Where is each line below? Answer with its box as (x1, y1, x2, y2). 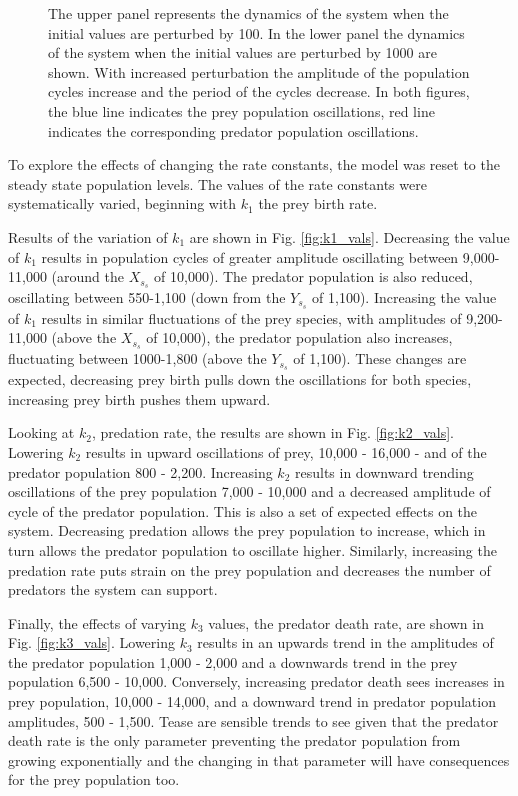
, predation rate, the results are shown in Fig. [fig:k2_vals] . (91, 422, 454, 443)
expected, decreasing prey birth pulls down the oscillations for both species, (8, 369, 472, 390)
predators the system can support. (8, 579, 218, 600)
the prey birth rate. (258, 193, 378, 214)
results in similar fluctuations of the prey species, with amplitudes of (41, 307, 462, 328)
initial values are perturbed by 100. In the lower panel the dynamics (48, 22, 465, 43)
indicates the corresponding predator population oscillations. (48, 120, 419, 141)
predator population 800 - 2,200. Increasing (8, 461, 273, 482)
